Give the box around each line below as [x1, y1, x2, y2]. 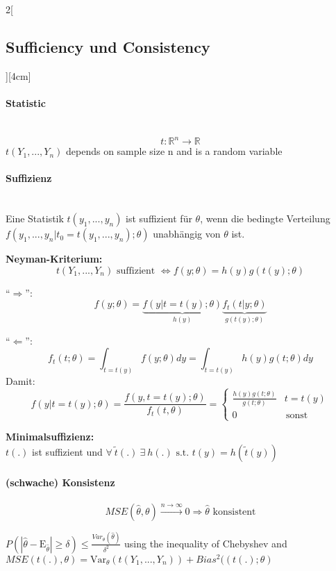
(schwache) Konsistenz [6, 475, 115, 490]
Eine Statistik [6, 211, 64, 226]
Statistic [6, 95, 46, 110]
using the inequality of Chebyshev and [124, 536, 287, 550]
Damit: [6, 374, 35, 388]
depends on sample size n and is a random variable [66, 144, 283, 158]
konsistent [212, 506, 256, 517]
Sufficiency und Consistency [6, 35, 210, 57]
